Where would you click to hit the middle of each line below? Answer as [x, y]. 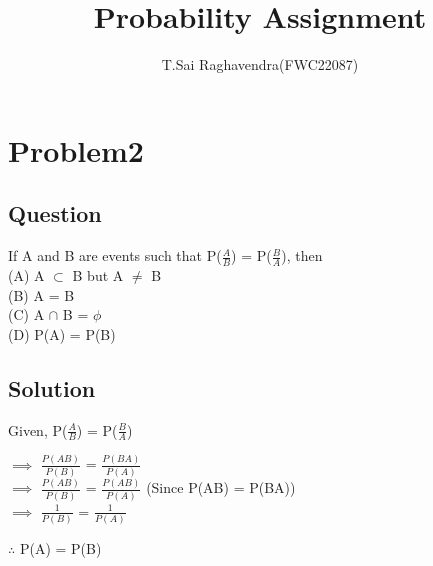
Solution [52, 387]
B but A [98, 274]
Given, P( [38, 429]
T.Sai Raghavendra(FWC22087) [260, 64]
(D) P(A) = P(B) [62, 333]
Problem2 [76, 149]
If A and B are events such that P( [115, 255]
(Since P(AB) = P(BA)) [221, 487]
